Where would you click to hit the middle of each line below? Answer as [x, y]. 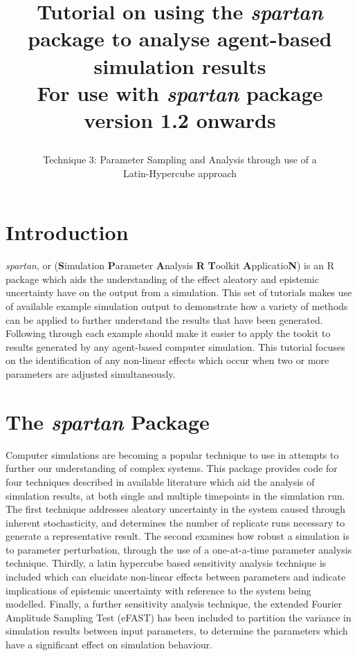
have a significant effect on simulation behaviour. [109, 645]
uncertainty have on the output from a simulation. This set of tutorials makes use [179, 292]
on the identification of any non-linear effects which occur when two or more [167, 360]
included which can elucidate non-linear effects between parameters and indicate [176, 577]
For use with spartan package [180, 93]
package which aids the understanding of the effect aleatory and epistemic [162, 279]
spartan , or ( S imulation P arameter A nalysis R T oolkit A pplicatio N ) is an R [170, 265]
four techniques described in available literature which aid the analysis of [160, 481]
